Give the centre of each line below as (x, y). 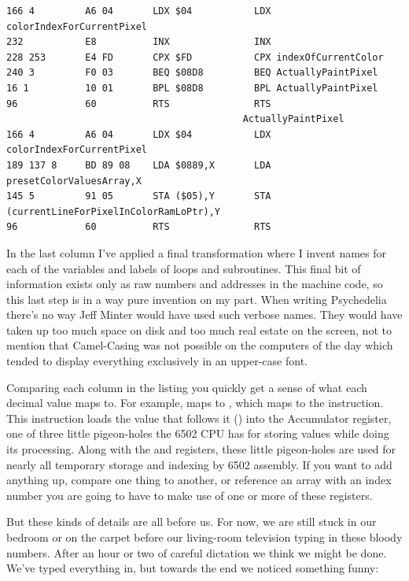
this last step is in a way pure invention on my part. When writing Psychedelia (197, 299)
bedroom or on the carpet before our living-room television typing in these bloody (204, 537)
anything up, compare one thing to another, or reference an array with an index (199, 480)
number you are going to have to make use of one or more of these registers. (190, 495)
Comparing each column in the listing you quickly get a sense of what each (187, 387)
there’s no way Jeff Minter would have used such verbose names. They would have (204, 315)
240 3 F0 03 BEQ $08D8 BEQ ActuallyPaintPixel (192, 73)
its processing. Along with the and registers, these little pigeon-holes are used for (201, 449)
